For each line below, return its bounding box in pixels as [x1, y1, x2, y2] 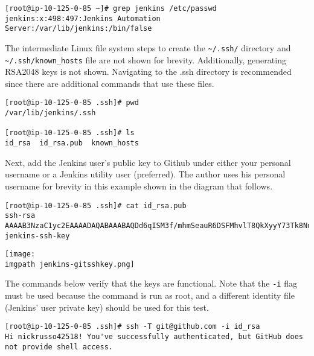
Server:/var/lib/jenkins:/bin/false [5, 24, 152, 33]
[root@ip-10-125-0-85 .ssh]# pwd [5, 98, 139, 107]
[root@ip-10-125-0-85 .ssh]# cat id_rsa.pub [5, 201, 187, 210]
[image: [5, 250, 36, 259]
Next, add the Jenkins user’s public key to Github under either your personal [5, 156, 291, 168]
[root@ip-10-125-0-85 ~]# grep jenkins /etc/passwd [5, 4, 217, 13]
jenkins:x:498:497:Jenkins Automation [5, 14, 161, 23]
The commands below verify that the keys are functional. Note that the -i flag [5, 277, 297, 290]
